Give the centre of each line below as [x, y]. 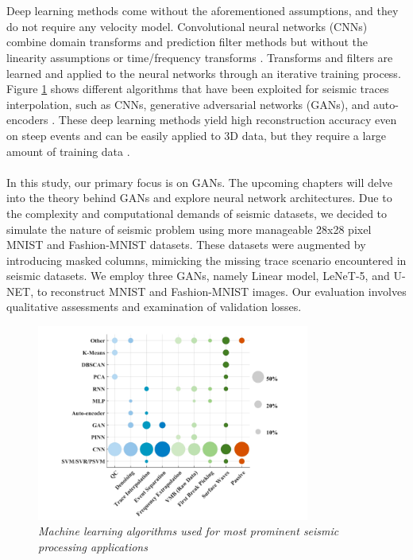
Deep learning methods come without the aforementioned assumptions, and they [203, 11]
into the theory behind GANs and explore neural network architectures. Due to [199, 198]
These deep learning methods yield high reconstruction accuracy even [228, 120]
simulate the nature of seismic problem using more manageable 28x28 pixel [189, 229]
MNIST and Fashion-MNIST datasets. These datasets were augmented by [186, 245]
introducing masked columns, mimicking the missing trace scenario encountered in [206, 260]
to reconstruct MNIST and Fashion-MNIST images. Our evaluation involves [222, 291]
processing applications [93, 546]
